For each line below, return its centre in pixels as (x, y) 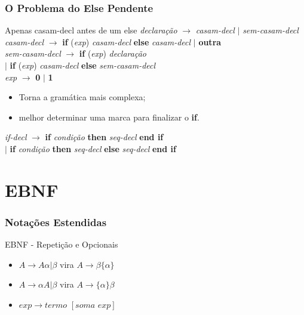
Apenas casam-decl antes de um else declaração (91, 30)
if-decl (16, 137)
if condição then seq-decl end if (104, 137)
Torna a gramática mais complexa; (82, 97)
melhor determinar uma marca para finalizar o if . (109, 117)
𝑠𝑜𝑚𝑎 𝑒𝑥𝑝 (93, 305)
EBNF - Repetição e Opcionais (62, 244)
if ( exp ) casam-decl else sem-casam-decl (83, 65)
